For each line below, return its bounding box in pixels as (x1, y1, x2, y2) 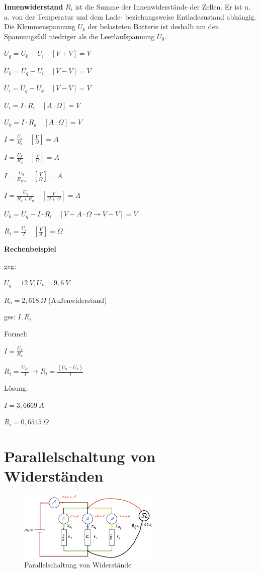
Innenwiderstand (4, 2, 63, 12)
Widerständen (4, 466, 104, 486)
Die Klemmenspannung (4, 21, 75, 32)
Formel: (4, 328, 28, 339)
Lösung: (4, 383, 28, 393)
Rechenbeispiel (4, 244, 56, 254)
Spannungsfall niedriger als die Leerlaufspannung (4, 31, 155, 41)
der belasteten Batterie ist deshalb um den (88, 21, 219, 32)
